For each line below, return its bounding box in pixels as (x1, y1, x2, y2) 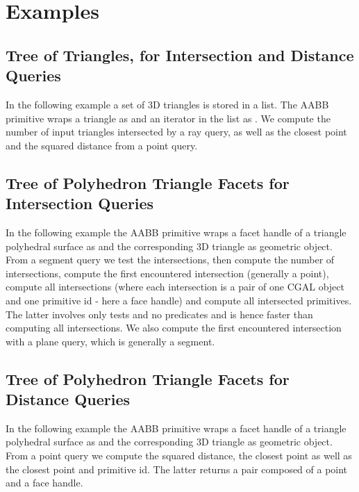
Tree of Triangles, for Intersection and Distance (6, 44, 354, 65)
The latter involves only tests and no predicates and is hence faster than (6, 306, 313, 321)
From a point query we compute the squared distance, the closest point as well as (6, 448, 352, 463)
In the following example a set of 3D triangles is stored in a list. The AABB (6, 97, 329, 111)
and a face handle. (6, 475, 83, 490)
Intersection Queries (6, 192, 154, 214)
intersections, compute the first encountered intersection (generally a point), (6, 265, 329, 280)
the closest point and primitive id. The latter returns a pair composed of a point (6, 461, 348, 476)
